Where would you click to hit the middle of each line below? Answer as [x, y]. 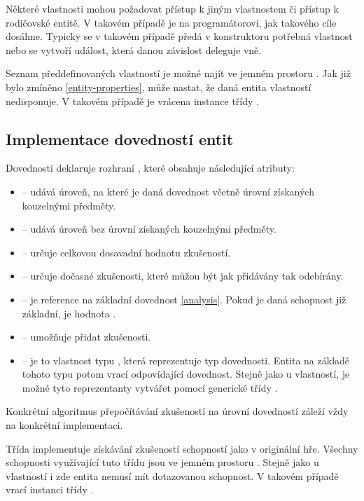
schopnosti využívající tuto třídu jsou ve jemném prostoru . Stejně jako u [162, 462]
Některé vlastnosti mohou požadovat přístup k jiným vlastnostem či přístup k [172, 8]
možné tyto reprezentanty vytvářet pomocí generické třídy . [150, 387]
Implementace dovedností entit [120, 138]
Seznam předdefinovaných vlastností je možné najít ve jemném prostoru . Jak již [178, 73]
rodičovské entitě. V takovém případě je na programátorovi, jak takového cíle [171, 22]
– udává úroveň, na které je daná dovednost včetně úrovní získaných [168, 191]
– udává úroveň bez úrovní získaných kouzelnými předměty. [149, 229]
